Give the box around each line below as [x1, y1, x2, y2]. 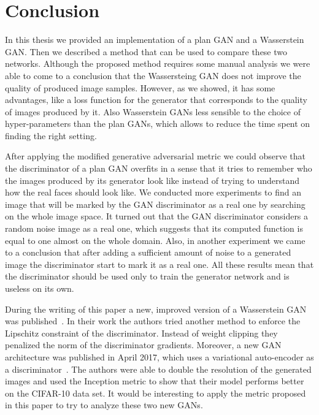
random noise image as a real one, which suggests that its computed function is [5, 222, 303, 235]
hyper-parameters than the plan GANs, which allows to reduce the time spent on [5, 117, 310, 130]
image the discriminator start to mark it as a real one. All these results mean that [5, 257, 314, 270]
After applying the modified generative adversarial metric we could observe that [5, 150, 306, 162]
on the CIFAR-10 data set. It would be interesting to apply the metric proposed [5, 386, 306, 399]
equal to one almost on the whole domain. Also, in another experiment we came [5, 234, 306, 246]
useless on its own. [5, 282, 74, 294]
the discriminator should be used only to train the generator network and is [5, 270, 290, 283]
